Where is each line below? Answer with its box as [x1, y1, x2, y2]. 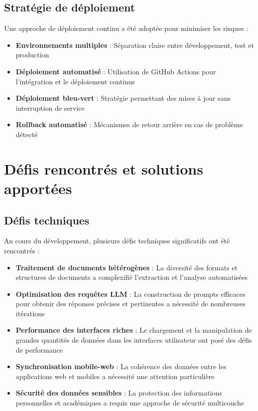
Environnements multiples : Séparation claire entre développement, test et [15, 39, 254, 50]
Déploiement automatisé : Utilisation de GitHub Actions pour [15, 66, 216, 76]
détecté [15, 129, 38, 139]
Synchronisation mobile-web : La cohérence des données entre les [15, 361, 227, 372]
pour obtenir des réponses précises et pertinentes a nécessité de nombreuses [15, 298, 246, 309]
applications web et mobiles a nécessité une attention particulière [15, 371, 215, 381]
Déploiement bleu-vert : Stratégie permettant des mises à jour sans [15, 93, 231, 103]
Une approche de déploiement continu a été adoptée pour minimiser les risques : [4, 23, 249, 33]
